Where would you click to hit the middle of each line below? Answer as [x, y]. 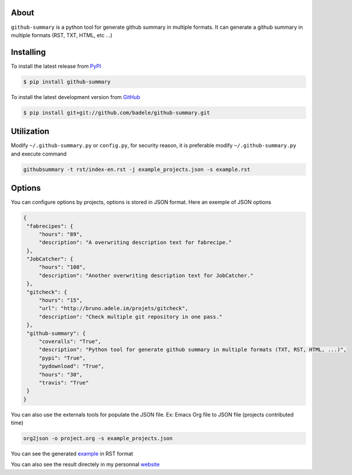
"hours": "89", [60, 234]
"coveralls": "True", [70, 341]
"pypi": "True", [62, 358]
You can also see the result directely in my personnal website [85, 464]
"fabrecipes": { [50, 226]
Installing [29, 52]
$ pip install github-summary [67, 82]
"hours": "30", [60, 375]
